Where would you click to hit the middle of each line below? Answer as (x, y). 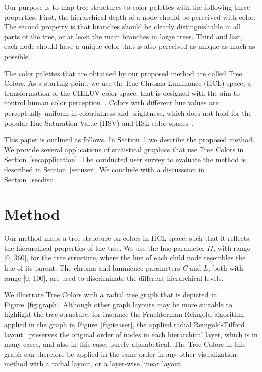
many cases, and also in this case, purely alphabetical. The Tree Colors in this (125, 344)
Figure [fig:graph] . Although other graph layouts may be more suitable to (118, 304)
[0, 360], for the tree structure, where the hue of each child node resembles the (125, 258)
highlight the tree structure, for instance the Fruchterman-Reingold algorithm (124, 314)
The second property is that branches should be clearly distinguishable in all (122, 26)
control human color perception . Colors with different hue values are (111, 103)
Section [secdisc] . (31, 179)
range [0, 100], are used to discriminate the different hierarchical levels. (114, 277)
